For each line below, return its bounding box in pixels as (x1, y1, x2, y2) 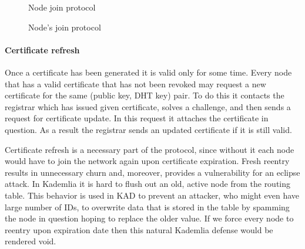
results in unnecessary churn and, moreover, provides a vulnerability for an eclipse (5, 166, 300, 178)
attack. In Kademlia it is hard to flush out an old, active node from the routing (5, 178, 291, 190)
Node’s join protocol (28, 21, 101, 33)
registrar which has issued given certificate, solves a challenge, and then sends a (5, 100, 291, 112)
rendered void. (5, 235, 56, 247)
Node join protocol (28, 1, 96, 13)
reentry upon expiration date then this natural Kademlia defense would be (5, 223, 273, 236)
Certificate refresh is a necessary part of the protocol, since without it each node (5, 143, 294, 155)
